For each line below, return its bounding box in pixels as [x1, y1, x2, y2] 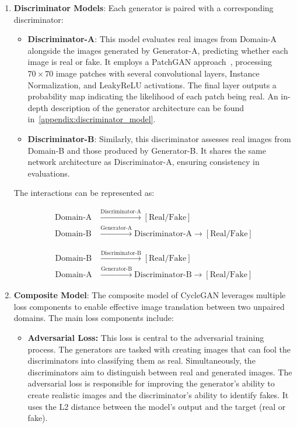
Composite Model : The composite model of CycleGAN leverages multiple [13, 289, 286, 301]
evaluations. [27, 167, 70, 179]
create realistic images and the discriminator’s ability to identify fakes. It [27, 388, 289, 401]
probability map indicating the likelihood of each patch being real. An [27, 90, 278, 102]
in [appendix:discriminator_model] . [27, 113, 156, 125]
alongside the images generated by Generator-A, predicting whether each [27, 44, 288, 56]
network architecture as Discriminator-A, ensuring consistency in [27, 156, 260, 168]
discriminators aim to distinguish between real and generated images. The [27, 365, 292, 378]
